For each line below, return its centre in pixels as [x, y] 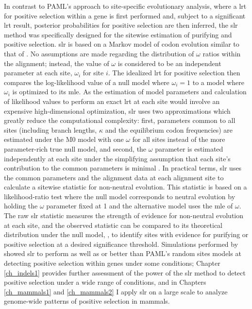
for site [93, 73]
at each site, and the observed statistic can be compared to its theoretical [113, 225]
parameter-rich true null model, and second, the [75, 148]
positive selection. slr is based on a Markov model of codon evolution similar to [122, 44]
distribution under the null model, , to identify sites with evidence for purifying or [126, 234]
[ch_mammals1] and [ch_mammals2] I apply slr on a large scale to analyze [116, 291]
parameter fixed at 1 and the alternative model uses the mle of [140, 206]
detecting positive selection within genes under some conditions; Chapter [112, 263]
